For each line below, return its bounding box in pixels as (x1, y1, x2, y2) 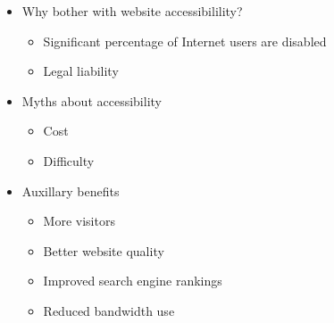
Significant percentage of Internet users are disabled (43, 31, 327, 50)
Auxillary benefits (21, 181, 120, 200)
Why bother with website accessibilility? (21, 2, 243, 20)
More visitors (43, 211, 115, 230)
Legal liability (43, 62, 119, 80)
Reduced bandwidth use (43, 301, 175, 319)
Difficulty (43, 151, 95, 170)
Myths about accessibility (21, 91, 162, 110)
